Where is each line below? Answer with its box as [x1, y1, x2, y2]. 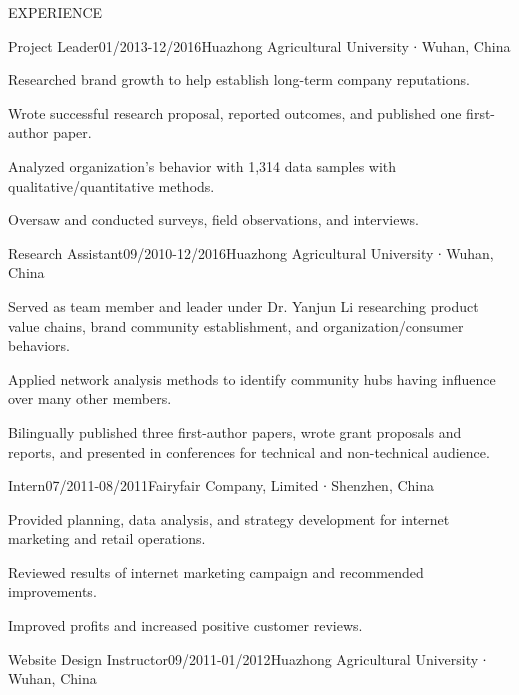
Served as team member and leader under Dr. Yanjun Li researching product [8, 295, 479, 316]
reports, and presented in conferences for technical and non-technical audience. [8, 441, 490, 462]
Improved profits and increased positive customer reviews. [8, 615, 363, 636]
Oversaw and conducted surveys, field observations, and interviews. [8, 209, 419, 230]
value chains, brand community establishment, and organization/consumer [8, 315, 464, 336]
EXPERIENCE [8, 2, 103, 22]
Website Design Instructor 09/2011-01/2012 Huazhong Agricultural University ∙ [8, 648, 487, 669]
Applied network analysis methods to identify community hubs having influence [8, 368, 496, 389]
